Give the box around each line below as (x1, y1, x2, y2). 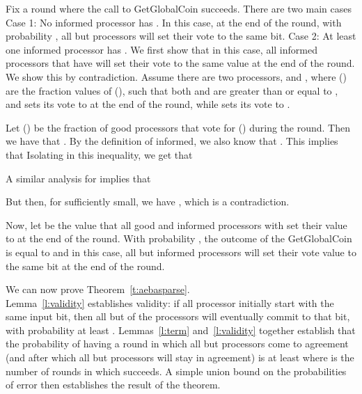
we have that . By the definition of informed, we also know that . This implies (6, 134, 338, 148)
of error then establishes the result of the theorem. (6, 377, 221, 392)
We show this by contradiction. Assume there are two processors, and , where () (6, 69, 347, 84)
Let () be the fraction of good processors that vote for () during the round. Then (6, 120, 350, 134)
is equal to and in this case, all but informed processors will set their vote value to (6, 244, 356, 259)
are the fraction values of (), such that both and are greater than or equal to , (6, 83, 338, 97)
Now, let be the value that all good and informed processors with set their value (6, 217, 347, 232)
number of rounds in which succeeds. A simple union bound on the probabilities (6, 363, 347, 378)
